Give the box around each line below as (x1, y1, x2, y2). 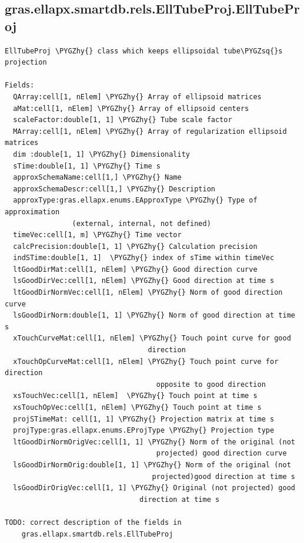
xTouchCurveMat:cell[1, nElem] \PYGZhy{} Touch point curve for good (13, 334, 291, 343)
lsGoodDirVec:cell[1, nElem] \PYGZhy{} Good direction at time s (13, 276, 275, 285)
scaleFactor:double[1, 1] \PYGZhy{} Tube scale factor (13, 116, 232, 124)
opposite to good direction (156, 380, 266, 389)
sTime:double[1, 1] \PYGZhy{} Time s (13, 161, 161, 170)
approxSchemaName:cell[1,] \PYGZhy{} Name (13, 173, 182, 182)
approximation (5, 207, 60, 216)
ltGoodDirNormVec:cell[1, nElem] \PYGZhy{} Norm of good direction (13, 288, 283, 297)
